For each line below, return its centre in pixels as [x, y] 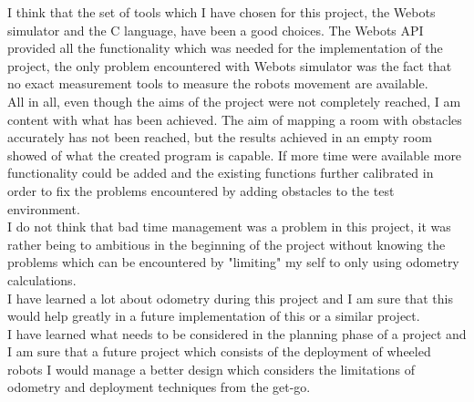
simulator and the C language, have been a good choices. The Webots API [216, 30]
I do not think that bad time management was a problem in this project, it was [229, 227]
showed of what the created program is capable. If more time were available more [235, 155]
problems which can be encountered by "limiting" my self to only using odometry [233, 262]
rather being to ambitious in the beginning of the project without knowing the [227, 244]
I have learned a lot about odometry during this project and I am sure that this [230, 298]
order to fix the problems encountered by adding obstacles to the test [201, 190]
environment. [44, 208]
